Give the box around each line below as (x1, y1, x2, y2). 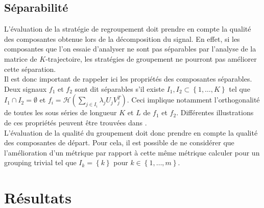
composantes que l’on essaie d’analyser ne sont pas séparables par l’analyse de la (4, 43, 256, 54)
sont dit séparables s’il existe (75, 83, 164, 94)
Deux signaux (4, 83, 47, 94)
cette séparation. (4, 63, 56, 74)
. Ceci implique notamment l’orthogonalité (127, 94, 260, 105)
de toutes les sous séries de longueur (4, 107, 117, 118)
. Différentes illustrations (176, 107, 254, 118)
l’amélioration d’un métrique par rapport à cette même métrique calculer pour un (4, 147, 260, 158)
